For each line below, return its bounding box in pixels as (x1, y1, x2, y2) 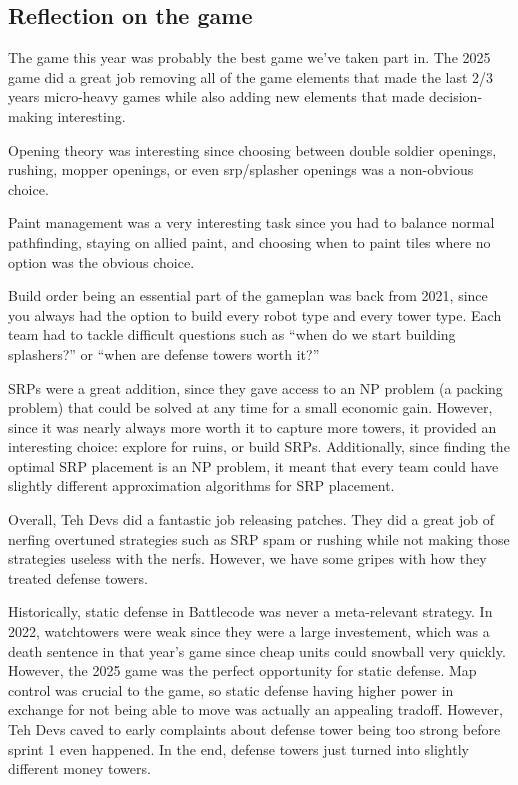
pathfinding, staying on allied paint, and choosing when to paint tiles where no (8, 231, 491, 252)
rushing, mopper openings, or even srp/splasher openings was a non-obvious (8, 159, 474, 180)
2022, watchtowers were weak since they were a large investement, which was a (8, 621, 490, 642)
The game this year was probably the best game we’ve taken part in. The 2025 (8, 47, 491, 68)
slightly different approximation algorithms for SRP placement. (8, 475, 395, 496)
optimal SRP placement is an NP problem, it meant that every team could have (8, 455, 499, 476)
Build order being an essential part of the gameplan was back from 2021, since (8, 285, 488, 306)
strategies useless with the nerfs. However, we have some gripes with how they (8, 548, 487, 569)
